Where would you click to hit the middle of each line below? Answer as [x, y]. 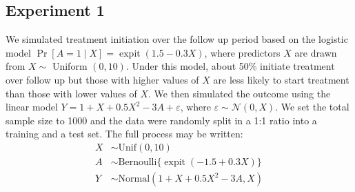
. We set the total [312, 107]
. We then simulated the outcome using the [240, 93]
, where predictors [242, 52]
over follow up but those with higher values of [102, 79]
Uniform [70, 66]
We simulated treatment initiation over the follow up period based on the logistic [177, 39]
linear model [32, 107]
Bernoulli [138, 162]
